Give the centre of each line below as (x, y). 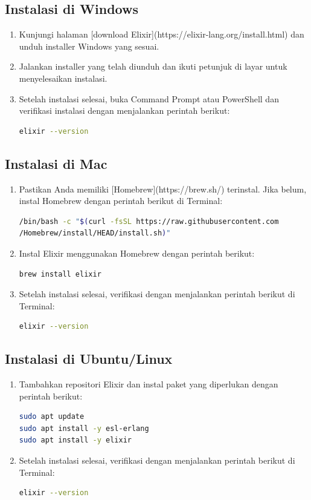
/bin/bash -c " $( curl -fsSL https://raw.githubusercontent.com (149, 221)
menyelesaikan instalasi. (63, 78)
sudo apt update (52, 417)
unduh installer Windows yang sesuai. (89, 46)
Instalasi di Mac (56, 163)
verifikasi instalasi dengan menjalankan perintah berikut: (124, 110)
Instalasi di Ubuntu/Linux (89, 359)
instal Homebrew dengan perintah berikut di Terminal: (121, 201)
